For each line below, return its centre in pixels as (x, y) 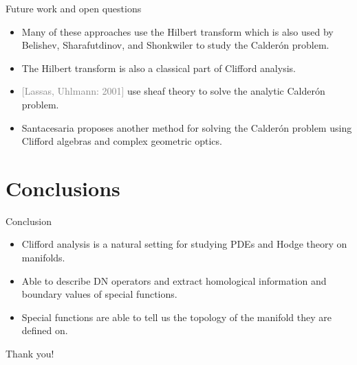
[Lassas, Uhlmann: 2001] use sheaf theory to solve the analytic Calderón (173, 91)
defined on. (45, 330)
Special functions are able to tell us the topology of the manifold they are (176, 317)
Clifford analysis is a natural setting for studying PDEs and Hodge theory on (184, 244)
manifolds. (43, 258)
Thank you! (30, 354)
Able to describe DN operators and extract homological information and (174, 280)
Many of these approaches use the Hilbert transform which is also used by (177, 31)
